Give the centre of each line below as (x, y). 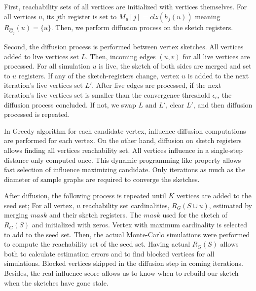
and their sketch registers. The (95, 215)
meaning (208, 16)
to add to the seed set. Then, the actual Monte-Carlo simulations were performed (127, 234)
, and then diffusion (223, 104)
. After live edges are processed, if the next (157, 85)
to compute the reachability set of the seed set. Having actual (97, 244)
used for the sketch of (195, 215)
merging (16, 215)
